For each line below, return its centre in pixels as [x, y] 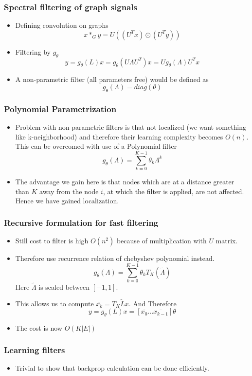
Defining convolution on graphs [62, 25]
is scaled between [64, 287]
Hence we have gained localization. [67, 201]
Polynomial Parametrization [60, 109]
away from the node [69, 191]
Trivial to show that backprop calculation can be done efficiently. [112, 368]
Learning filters [35, 349]
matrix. [227, 241]
